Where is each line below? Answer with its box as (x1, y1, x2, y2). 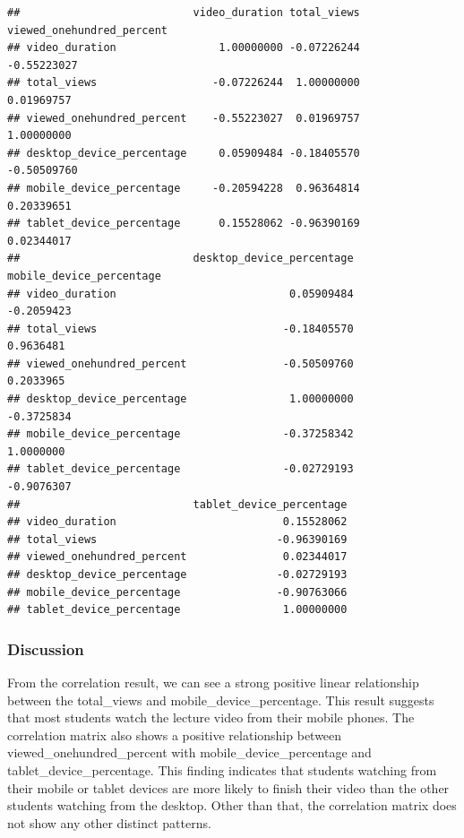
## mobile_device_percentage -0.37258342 (7, 428, 354, 441)
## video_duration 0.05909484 (7, 287, 354, 300)
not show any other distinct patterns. (7, 813, 211, 832)
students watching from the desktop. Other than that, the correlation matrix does (7, 796, 457, 815)
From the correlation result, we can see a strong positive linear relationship (7, 673, 419, 691)
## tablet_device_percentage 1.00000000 (7, 603, 348, 617)
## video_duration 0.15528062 (7, 515, 348, 529)
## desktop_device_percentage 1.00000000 (7, 393, 354, 406)
